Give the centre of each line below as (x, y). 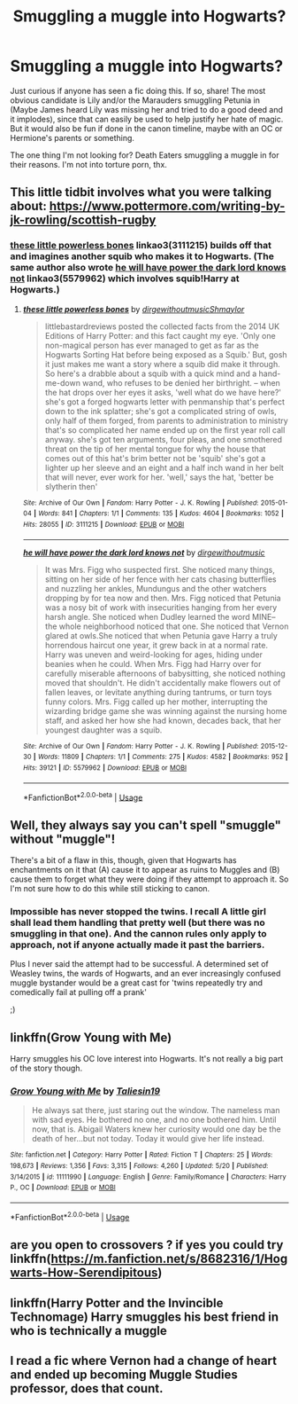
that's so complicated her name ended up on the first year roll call (165, 430)
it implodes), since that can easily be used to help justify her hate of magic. (147, 119)
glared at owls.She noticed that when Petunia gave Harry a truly (161, 635)
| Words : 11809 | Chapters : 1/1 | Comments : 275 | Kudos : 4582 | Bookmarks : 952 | (160, 757)
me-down (62, 382)
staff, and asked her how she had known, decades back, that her (163, 720)
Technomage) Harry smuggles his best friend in (145, 1317)
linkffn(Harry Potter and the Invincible (117, 1302)
